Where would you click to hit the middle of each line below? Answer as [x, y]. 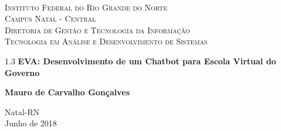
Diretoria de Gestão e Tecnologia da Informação [97, 30]
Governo [22, 72]
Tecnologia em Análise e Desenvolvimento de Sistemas [106, 41]
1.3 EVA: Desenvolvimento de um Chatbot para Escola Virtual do [140, 61]
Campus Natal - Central [50, 18]
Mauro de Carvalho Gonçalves [67, 92]
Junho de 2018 [31, 123]
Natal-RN [22, 111]
